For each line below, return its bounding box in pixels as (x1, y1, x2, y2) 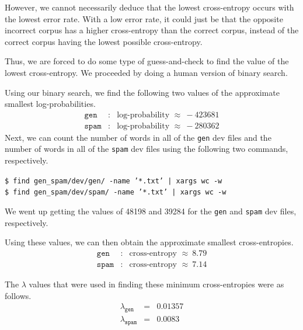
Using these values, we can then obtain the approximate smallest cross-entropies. (5, 236, 294, 248)
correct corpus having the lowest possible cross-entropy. (5, 35, 203, 47)
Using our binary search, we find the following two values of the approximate (5, 86, 280, 98)
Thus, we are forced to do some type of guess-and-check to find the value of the (5, 55, 289, 67)
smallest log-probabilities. (5, 98, 96, 110)
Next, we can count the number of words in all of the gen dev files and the (5, 131, 271, 143)
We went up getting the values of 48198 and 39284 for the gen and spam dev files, (5, 205, 297, 217)
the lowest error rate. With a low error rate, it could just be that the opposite (5, 12, 283, 25)
